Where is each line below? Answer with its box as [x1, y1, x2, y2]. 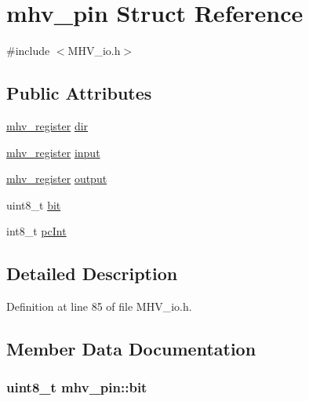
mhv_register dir [6, 117, 89, 133]
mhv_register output [6, 170, 107, 187]
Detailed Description [6, 261, 178, 286]
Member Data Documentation [6, 337, 256, 361]
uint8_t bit [6, 196, 61, 213]
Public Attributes [6, 81, 152, 105]
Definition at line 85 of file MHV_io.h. [6, 298, 192, 315]
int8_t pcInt [6, 223, 67, 239]
